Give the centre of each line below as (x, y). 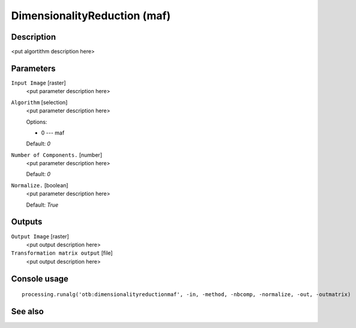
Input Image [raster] (38, 83)
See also (28, 311)
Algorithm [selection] (39, 102)
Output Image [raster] (40, 236)
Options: (37, 122)
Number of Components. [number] (56, 155)
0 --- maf (53, 133)
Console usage (40, 278)
